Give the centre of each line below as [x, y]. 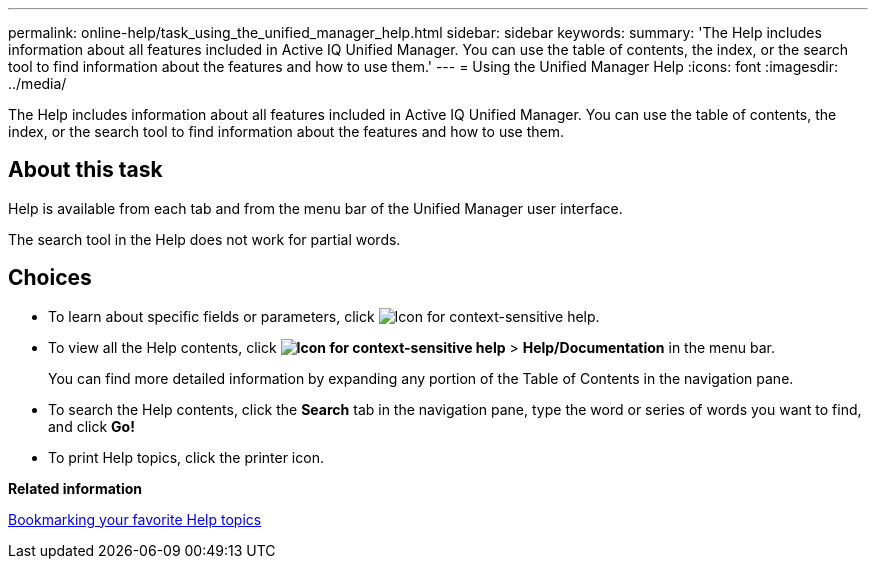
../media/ [37, 83]
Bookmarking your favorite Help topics [135, 519]
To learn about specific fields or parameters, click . [324, 316]
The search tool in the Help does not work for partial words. [204, 239]
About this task [85, 170]
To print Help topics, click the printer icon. [186, 457]
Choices [50, 278]
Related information [75, 488]
